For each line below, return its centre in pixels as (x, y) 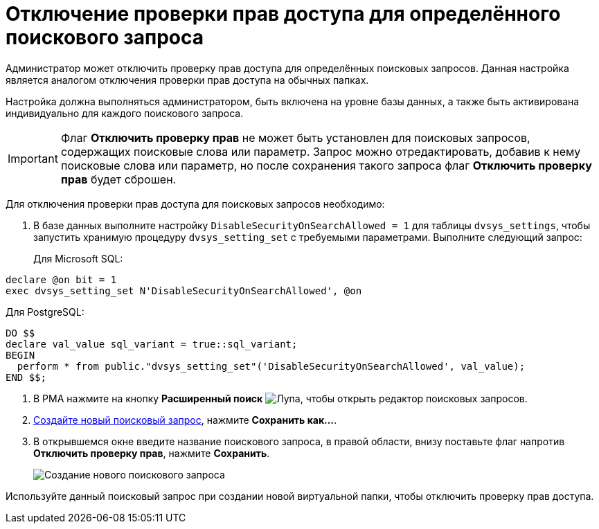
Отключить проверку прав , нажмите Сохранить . (152, 453)
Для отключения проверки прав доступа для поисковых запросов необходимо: (195, 204)
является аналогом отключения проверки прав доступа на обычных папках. (187, 80)
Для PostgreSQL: (45, 312)
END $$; (26, 377)
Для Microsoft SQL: (78, 258)
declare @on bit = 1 (61, 279)
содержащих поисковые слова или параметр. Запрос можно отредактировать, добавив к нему (321, 151)
